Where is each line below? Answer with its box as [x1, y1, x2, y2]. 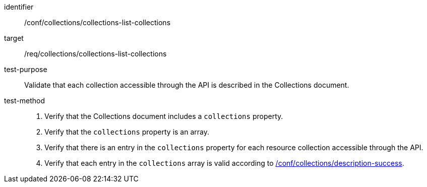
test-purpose [4, 65, 47, 74]
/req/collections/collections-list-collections [24, 49, 167, 58]
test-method [4, 96, 45, 105]
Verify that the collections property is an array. [44, 128, 209, 136]
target [4, 34, 24, 42]
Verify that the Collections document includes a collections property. [44, 112, 283, 120]
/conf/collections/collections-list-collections [24, 18, 171, 27]
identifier [4, 3, 34, 11]
